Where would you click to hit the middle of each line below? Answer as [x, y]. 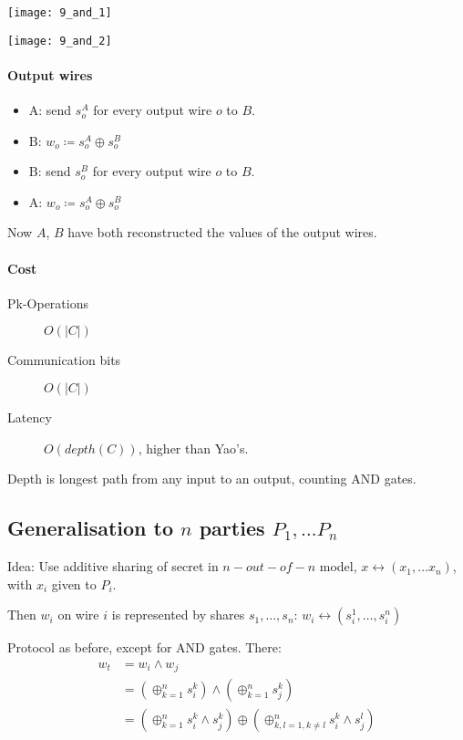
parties [232, 528]
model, [338, 566]
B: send [50, 171]
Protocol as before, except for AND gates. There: [144, 647]
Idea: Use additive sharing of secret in [113, 566]
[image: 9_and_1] [60, 13]
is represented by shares [178, 615]
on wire [78, 615]
